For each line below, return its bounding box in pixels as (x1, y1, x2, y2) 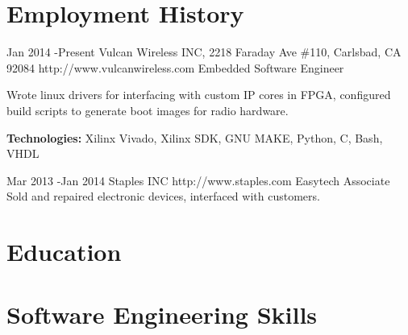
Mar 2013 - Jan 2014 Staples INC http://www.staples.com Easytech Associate (6, 172, 390, 188)
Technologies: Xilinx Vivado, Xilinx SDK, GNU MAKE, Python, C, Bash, (6, 129, 383, 146)
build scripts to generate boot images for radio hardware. (6, 101, 289, 118)
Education (6, 235, 122, 268)
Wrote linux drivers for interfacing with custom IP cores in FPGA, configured (6, 86, 391, 103)
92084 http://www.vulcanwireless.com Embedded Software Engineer (6, 59, 344, 76)
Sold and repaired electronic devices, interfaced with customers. (6, 188, 320, 205)
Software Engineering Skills (6, 298, 318, 331)
